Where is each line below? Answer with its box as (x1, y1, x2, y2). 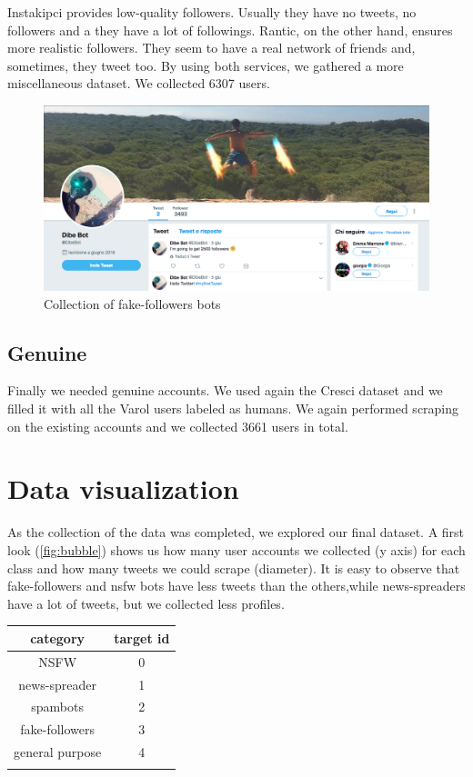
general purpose (14, 742, 102, 762)
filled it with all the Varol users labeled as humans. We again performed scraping (7, 399, 459, 418)
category (30, 628, 86, 647)
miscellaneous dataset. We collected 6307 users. (7, 74, 270, 93)
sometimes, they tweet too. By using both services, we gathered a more (7, 55, 404, 75)
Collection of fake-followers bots (44, 294, 221, 313)
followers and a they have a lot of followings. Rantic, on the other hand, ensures (7, 20, 453, 39)
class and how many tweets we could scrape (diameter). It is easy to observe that (7, 558, 460, 577)
